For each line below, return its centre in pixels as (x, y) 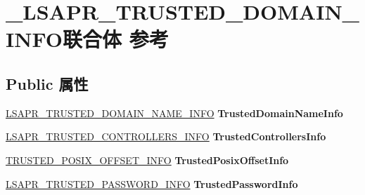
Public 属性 (47, 83)
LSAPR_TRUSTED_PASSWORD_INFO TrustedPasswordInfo (152, 183)
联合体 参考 (115, 39)
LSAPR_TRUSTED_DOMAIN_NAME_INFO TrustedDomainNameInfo (174, 113)
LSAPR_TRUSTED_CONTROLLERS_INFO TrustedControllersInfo (166, 136)
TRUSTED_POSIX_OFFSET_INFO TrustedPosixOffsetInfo (147, 160)
